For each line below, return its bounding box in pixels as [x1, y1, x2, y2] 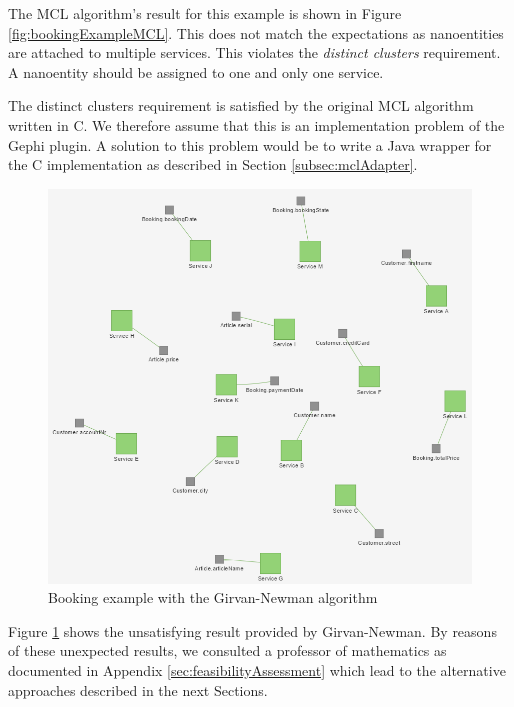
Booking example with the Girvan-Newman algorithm [48, 587, 378, 608]
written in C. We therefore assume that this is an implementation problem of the [8, 114, 505, 135]
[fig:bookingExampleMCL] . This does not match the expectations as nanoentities [8, 22, 504, 43]
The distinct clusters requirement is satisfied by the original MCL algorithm [8, 95, 474, 116]
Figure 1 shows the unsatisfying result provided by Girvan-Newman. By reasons [8, 620, 497, 641]
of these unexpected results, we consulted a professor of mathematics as [8, 640, 447, 661]
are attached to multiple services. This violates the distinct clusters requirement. [8, 42, 501, 63]
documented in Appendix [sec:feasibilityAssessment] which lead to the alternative [8, 659, 506, 680]
